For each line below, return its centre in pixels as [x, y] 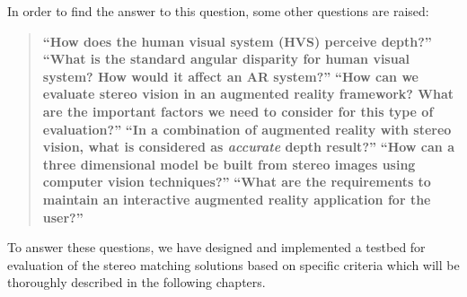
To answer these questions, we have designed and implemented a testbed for [216, 247]
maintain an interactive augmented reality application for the [237, 199]
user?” [63, 217]
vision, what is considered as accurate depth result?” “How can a [248, 147]
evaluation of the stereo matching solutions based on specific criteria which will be [233, 264]
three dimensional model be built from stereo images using [229, 164]
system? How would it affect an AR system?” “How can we [230, 76]
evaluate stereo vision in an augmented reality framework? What [248, 94]
